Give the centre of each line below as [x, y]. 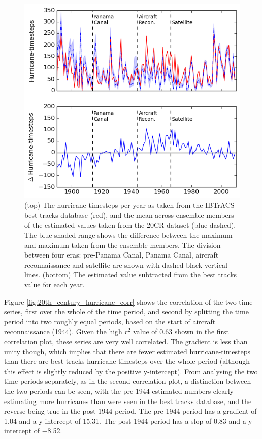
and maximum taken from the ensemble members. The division [123, 245]
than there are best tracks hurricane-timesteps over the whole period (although [127, 361]
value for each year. [55, 285]
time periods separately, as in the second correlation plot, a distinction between [128, 381]
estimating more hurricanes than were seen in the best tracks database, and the [128, 401]
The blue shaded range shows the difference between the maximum [128, 235]
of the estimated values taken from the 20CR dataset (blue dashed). [130, 225]
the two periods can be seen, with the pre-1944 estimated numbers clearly [119, 391]
